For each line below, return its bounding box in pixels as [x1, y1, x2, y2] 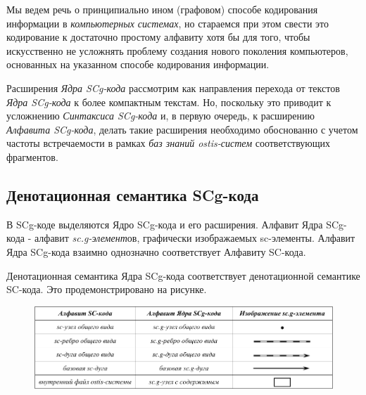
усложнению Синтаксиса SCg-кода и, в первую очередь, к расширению [6, 108, 315, 123]
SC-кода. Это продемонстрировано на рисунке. [6, 282, 207, 297]
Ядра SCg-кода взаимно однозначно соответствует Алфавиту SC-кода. [6, 244, 306, 259]
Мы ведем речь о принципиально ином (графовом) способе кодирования [6, 2, 318, 16]
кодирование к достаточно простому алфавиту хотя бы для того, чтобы [6, 30, 310, 44]
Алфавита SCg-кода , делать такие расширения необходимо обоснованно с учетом [6, 122, 358, 136]
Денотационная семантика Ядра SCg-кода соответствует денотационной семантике [6, 268, 360, 283]
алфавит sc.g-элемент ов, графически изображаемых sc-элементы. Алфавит [34, 231, 355, 245]
